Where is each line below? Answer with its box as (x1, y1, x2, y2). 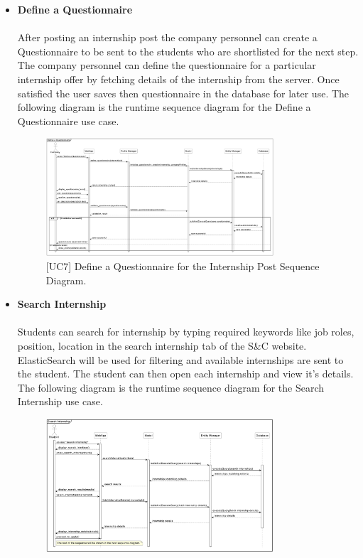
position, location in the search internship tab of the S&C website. (17, 338, 307, 353)
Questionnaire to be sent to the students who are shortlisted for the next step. (17, 43, 359, 58)
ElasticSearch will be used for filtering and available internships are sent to (17, 352, 344, 367)
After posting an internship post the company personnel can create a (17, 30, 318, 45)
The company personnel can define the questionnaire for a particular (17, 58, 316, 73)
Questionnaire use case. (17, 113, 119, 128)
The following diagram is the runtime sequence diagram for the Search (17, 380, 325, 395)
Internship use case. (17, 394, 103, 409)
